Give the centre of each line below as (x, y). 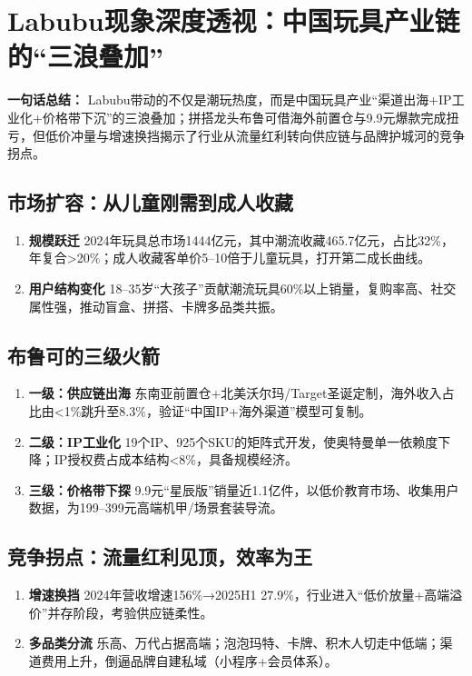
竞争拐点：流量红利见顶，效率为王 (160, 557)
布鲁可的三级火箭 (84, 355)
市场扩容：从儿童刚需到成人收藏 (150, 202)
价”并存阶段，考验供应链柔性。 (121, 612)
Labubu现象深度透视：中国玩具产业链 (234, 20)
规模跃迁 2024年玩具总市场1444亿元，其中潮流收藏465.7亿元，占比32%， (241, 239)
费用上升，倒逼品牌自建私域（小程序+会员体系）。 (189, 661)
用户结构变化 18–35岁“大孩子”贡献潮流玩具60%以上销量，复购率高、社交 (242, 288)
